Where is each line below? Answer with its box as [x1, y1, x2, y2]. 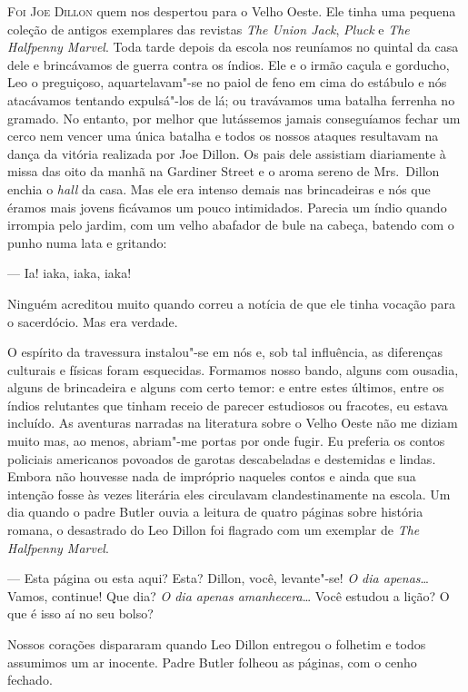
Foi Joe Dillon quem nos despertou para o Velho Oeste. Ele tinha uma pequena [7, 2, 456, 20]
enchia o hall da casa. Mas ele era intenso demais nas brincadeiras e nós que [7, 179, 431, 198]
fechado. [7, 670, 53, 689]
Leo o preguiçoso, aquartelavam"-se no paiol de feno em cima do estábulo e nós [7, 73, 447, 92]
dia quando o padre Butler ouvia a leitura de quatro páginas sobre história [7, 502, 423, 521]
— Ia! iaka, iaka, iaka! [7, 263, 132, 282]
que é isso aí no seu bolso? [7, 604, 154, 623]
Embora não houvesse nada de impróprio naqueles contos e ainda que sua [7, 467, 416, 486]
